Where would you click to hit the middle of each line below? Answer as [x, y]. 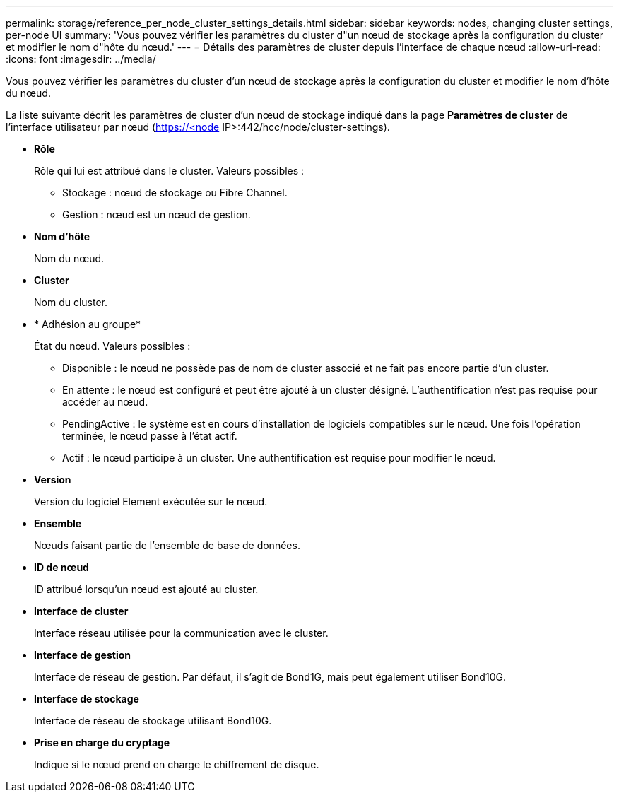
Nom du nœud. [69, 258]
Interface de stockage [87, 699]
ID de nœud [61, 567]
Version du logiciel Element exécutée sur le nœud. [151, 501]
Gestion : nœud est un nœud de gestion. [157, 215]
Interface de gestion [82, 655]
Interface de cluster [81, 611]
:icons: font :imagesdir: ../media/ [81, 59]
